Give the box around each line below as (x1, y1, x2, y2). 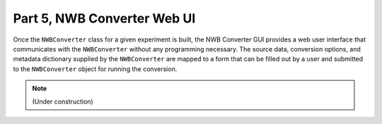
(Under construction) (32, 97, 93, 106)
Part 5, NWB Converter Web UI (13, 11, 196, 26)
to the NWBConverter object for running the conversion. (13, 64, 178, 73)
